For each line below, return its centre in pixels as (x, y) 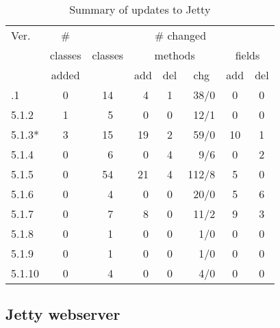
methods (175, 55)
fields (247, 55)
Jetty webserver (63, 314)
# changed (180, 35)
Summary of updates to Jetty (140, 9)
